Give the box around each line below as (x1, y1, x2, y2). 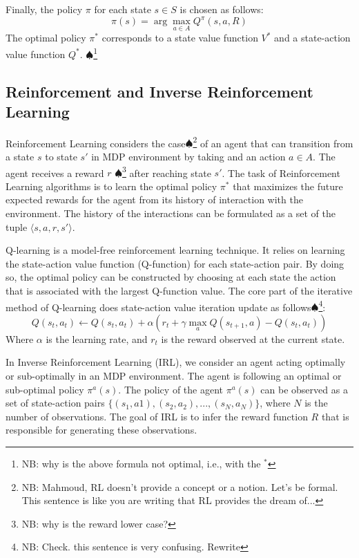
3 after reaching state (122, 163, 211, 180)
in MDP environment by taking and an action (91, 149, 286, 163)
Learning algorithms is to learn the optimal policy (6, 178, 217, 193)
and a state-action (274, 30, 351, 45)
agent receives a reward (6, 165, 104, 180)
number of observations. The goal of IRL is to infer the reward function (6, 409, 308, 423)
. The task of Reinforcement (222, 165, 340, 180)
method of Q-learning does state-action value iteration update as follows (6, 299, 311, 314)
